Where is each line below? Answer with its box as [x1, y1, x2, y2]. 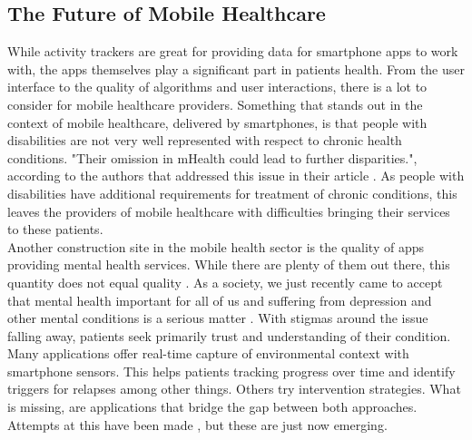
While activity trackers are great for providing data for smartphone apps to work [7, 42, 458, 61]
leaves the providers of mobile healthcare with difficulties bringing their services [7, 201, 450, 220]
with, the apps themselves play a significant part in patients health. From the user [7, 59, 465, 78]
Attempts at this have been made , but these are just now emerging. [7, 415, 388, 434]
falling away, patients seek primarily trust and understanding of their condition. [7, 326, 451, 345]
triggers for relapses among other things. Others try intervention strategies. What [7, 379, 461, 398]
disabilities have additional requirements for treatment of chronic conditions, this [7, 183, 457, 202]
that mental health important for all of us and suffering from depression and [7, 290, 432, 309]
